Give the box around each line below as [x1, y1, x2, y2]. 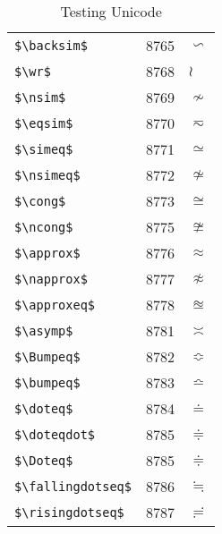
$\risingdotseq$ [14, 504, 124, 520]
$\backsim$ [14, 38, 88, 53]
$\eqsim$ [14, 115, 73, 131]
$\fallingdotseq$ [14, 479, 132, 494]
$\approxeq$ [14, 297, 96, 312]
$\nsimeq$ [14, 167, 81, 182]
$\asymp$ [14, 323, 73, 338]
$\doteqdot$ [14, 427, 96, 442]
